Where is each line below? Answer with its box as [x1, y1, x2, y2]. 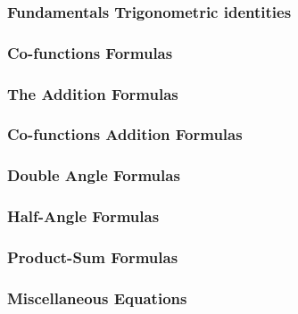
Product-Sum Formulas [7, 245, 178, 268]
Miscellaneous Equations [7, 286, 187, 309]
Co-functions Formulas [7, 41, 173, 63]
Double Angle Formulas [7, 164, 180, 186]
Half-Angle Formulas [7, 205, 160, 227]
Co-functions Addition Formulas [7, 123, 243, 145]
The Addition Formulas [7, 82, 178, 104]
